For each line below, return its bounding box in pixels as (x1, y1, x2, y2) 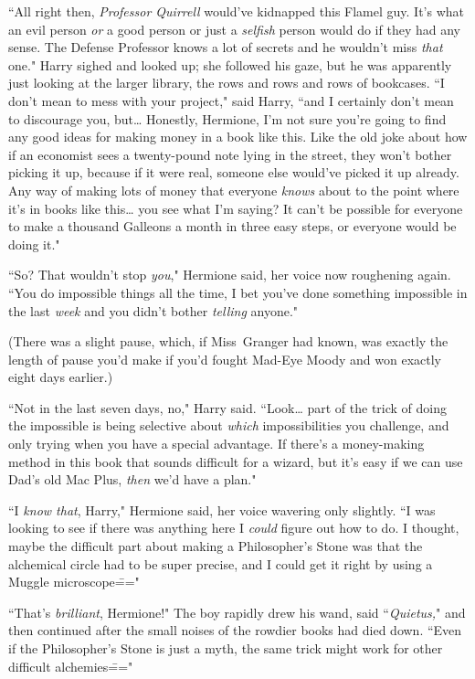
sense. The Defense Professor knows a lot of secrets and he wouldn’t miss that (8, 37, 443, 57)
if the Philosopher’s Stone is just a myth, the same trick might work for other (8, 639, 443, 657)
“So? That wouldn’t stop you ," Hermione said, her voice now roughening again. (8, 265, 451, 284)
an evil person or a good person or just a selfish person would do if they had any (8, 19, 460, 38)
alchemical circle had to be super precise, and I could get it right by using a (8, 554, 433, 573)
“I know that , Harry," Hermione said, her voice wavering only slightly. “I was (8, 500, 436, 519)
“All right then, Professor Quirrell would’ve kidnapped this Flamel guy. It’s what (8, 2, 464, 20)
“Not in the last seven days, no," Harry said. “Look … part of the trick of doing (8, 398, 448, 417)
